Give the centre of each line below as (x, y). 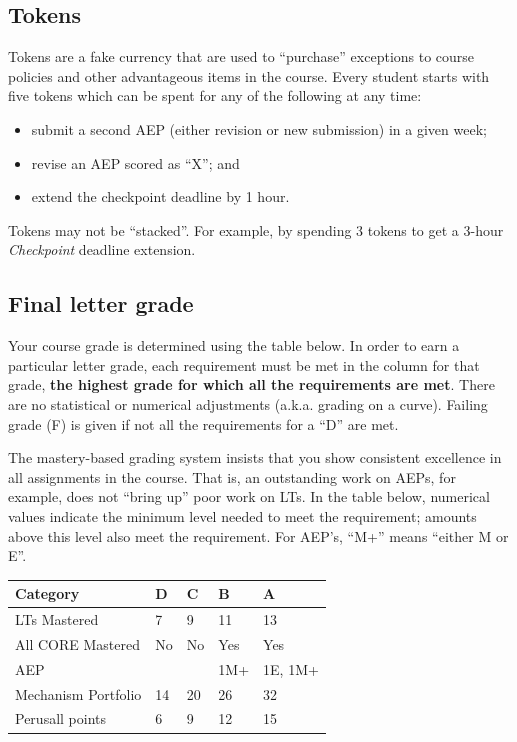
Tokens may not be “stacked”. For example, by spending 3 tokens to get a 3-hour (256, 229)
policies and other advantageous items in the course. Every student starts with (249, 75)
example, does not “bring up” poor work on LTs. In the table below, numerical (249, 496)
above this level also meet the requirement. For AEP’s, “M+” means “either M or (258, 535)
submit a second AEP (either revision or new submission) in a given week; (259, 128)
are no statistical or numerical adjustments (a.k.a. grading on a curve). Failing (248, 403)
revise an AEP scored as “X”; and (135, 162)
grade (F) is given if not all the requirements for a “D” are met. (203, 423)
